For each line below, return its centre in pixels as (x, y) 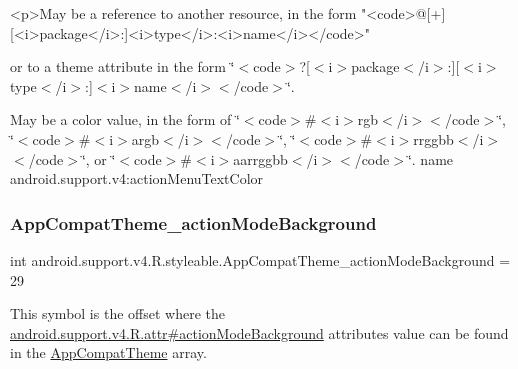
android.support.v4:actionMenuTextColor (137, 178)
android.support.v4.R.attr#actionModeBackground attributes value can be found (259, 332)
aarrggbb (260, 158)
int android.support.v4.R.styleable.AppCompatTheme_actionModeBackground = (260, 259)
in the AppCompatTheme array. (108, 352)
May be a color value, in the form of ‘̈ (125, 119)
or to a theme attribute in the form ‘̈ (122, 66)
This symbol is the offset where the (117, 313)
